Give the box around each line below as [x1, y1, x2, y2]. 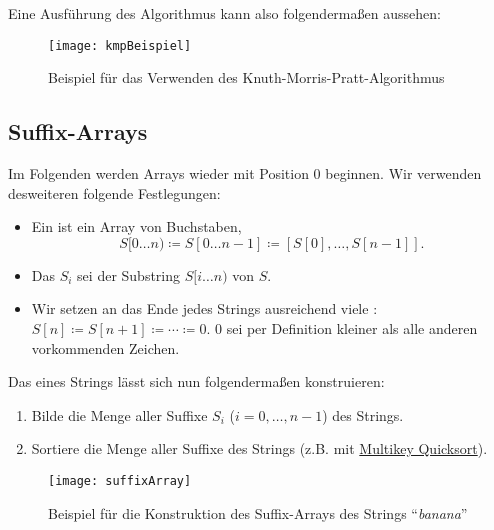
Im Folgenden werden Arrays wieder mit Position [8, 163, 309, 184]
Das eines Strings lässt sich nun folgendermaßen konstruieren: [8, 371, 385, 392]
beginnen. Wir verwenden [325, 163, 482, 184]
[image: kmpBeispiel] [48, 38, 192, 53]
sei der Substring [77, 264, 181, 285]
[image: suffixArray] [48, 473, 192, 488]
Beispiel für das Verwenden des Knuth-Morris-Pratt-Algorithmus [48, 67, 445, 88]
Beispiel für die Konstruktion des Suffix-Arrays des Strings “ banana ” [48, 502, 468, 523]
